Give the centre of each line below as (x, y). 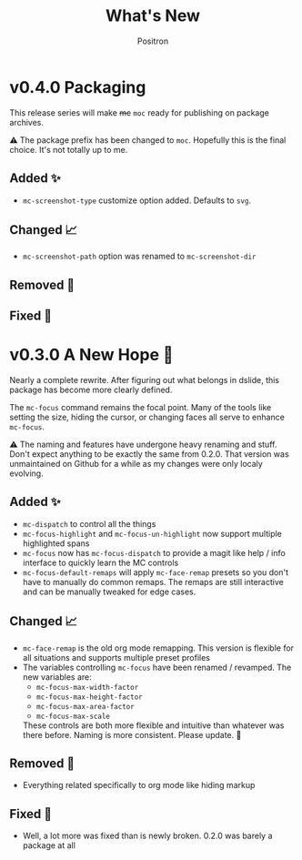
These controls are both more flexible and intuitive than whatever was (153, 725)
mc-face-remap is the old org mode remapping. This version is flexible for (158, 648)
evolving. (26, 473)
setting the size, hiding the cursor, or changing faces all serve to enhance (147, 417)
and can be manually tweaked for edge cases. (109, 592)
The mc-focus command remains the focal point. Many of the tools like (141, 408)
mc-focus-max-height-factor (89, 697)
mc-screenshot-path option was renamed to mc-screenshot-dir (139, 257)
